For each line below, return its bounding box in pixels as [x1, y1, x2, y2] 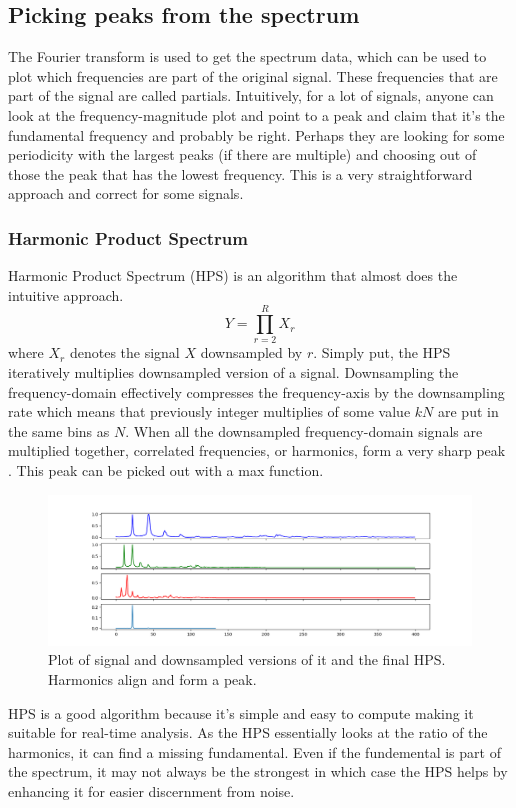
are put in [438, 401, 499, 422]
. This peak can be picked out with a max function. [8, 460, 324, 481]
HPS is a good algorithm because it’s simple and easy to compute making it [8, 702, 474, 723]
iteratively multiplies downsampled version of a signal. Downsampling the [8, 362, 459, 383]
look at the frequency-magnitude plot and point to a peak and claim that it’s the [8, 104, 505, 125]
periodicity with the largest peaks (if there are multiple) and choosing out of [8, 144, 477, 165]
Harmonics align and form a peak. [48, 668, 257, 689]
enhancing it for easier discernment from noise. [8, 780, 295, 801]
